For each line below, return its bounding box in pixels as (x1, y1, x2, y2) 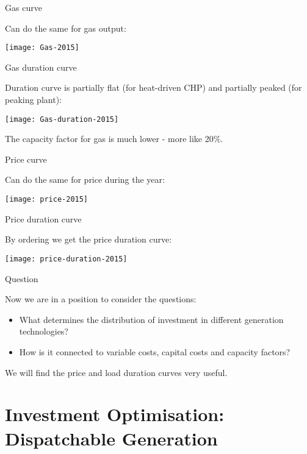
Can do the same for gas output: (5, 21, 126, 34)
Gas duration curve (5, 60, 77, 73)
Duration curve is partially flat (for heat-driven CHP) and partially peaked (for (5, 81, 302, 94)
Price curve (5, 152, 47, 165)
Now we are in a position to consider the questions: (5, 293, 197, 305)
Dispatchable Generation (5, 425, 218, 450)
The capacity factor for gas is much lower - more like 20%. (5, 132, 223, 145)
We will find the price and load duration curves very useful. (5, 366, 228, 378)
